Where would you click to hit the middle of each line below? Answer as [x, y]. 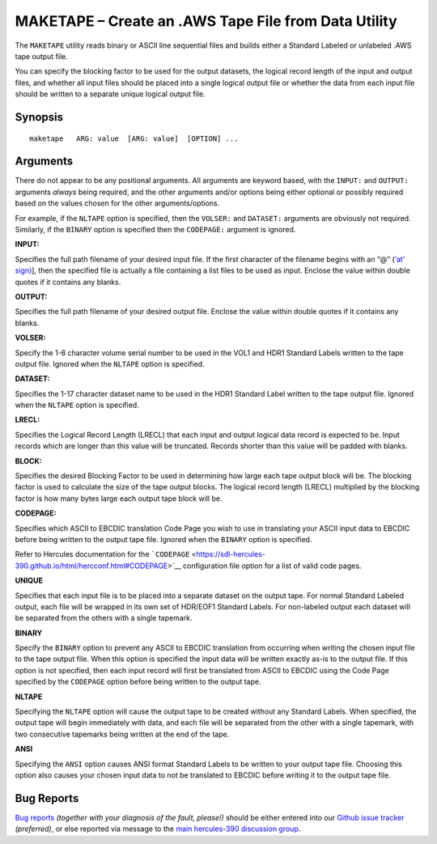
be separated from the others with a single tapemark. [104, 618]
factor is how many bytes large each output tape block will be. [119, 498]
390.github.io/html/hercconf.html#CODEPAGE [91, 566]
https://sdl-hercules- [231, 554]
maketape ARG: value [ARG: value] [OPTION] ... [134, 138]
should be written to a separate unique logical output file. [110, 94]
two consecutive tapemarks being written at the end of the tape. [122, 734]
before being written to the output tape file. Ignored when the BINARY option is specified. [163, 539]
